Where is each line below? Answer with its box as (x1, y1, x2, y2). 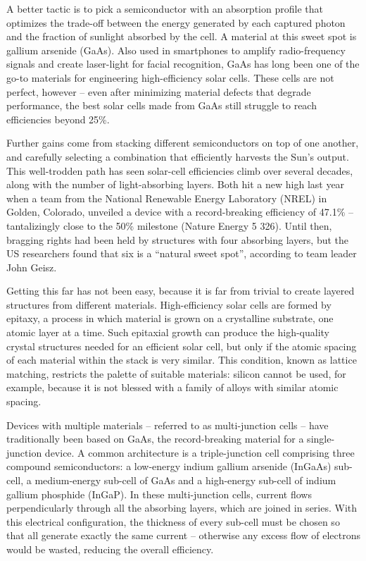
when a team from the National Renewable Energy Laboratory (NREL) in (6, 190, 327, 205)
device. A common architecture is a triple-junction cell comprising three (44, 445, 355, 460)
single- (307, 431, 335, 446)
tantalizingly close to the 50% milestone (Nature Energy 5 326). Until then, (6, 218, 332, 233)
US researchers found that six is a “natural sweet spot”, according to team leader (6, 246, 357, 261)
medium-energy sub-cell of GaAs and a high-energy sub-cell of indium (34, 473, 336, 487)
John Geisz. (6, 259, 57, 274)
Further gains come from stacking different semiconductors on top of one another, (6, 135, 359, 150)
